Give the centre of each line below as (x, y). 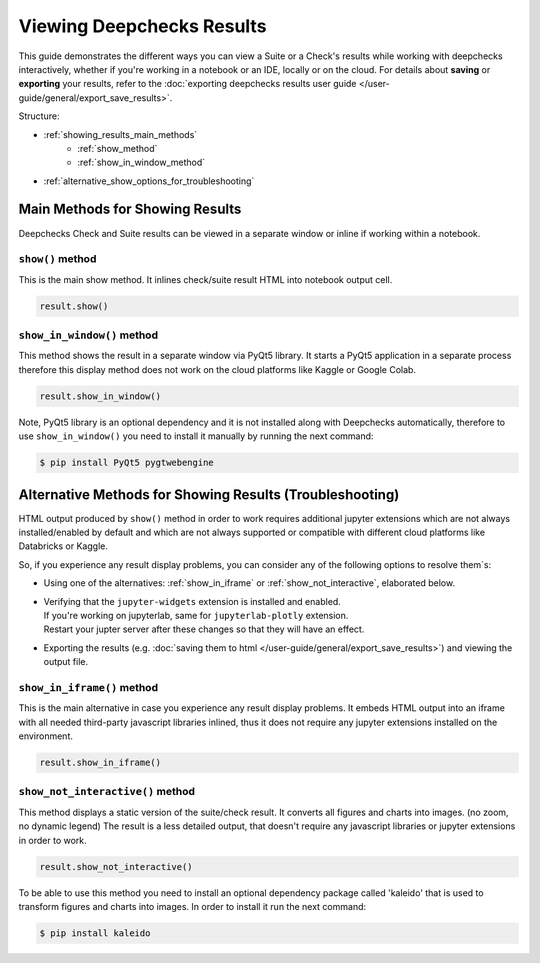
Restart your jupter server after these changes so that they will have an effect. (204, 629)
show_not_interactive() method (106, 792)
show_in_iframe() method (88, 687)
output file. (66, 662)
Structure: (39, 116)
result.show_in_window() (100, 396)
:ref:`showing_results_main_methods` (120, 134)
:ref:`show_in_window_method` (141, 162)
